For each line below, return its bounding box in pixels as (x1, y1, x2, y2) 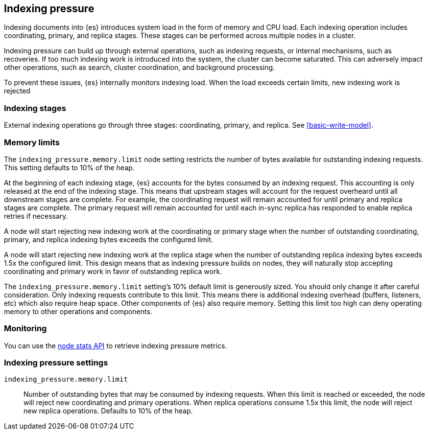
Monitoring (4, 323, 47, 334)
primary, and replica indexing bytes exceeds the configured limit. (4, 235, 213, 244)
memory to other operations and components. (4, 307, 152, 316)
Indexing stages (4, 103, 66, 113)
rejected (4, 87, 30, 95)
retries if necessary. (4, 211, 68, 220)
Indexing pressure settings (4, 358, 108, 368)
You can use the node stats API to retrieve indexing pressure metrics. (4, 341, 227, 350)
